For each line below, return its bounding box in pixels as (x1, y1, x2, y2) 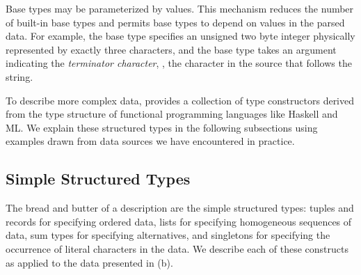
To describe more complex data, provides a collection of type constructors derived (6, 93, 355, 107)
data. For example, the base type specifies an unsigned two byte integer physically (6, 29, 355, 43)
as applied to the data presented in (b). (6, 255, 173, 269)
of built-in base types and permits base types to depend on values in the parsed (6, 15, 345, 29)
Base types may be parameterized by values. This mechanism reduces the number (6, 1, 354, 15)
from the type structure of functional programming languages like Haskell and (6, 107, 338, 121)
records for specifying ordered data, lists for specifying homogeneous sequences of (6, 214, 352, 228)
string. (6, 69, 33, 84)
